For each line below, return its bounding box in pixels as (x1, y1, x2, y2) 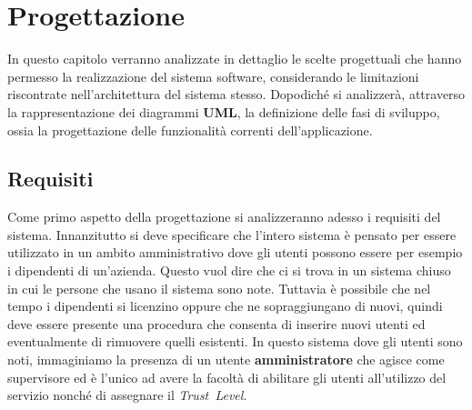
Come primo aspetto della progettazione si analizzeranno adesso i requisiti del (7, 207, 441, 226)
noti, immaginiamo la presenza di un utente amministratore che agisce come (7, 350, 445, 369)
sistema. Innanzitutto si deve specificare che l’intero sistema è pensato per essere (7, 225, 457, 244)
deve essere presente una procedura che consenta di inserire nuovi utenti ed (7, 314, 426, 333)
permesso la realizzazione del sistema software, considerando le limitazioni (7, 66, 419, 85)
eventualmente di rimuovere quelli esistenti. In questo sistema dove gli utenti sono (7, 332, 463, 351)
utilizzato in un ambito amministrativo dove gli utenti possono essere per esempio (7, 243, 463, 262)
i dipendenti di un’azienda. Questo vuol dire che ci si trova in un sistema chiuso (7, 261, 451, 280)
